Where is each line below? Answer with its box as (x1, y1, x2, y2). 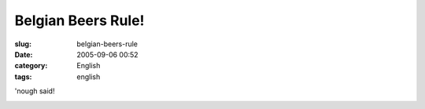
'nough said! (14, 86, 55, 96)
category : (14, 61, 48, 71)
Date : (14, 49, 33, 59)
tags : (14, 71, 32, 82)
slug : (14, 39, 31, 49)
